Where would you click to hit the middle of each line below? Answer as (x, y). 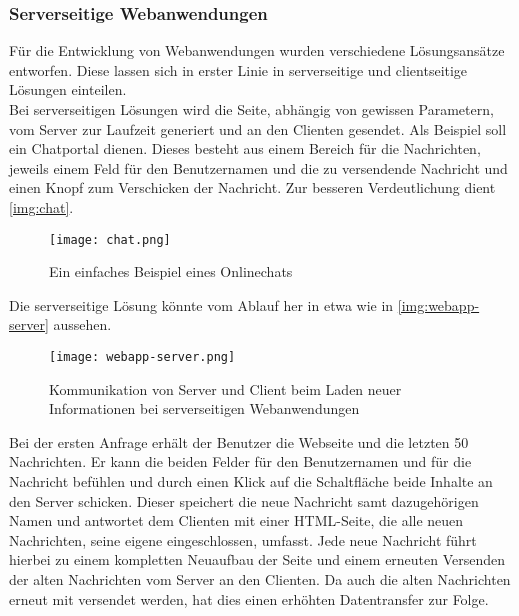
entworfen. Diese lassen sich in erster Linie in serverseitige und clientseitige (238, 69)
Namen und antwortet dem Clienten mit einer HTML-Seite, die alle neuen (236, 520)
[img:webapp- (438, 304)
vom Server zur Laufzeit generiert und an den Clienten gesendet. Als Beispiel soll (258, 128)
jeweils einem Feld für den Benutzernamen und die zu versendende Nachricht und (258, 167)
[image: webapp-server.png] (142, 357)
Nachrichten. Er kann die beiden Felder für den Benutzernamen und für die (240, 461)
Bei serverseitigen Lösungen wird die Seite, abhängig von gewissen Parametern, (251, 109)
